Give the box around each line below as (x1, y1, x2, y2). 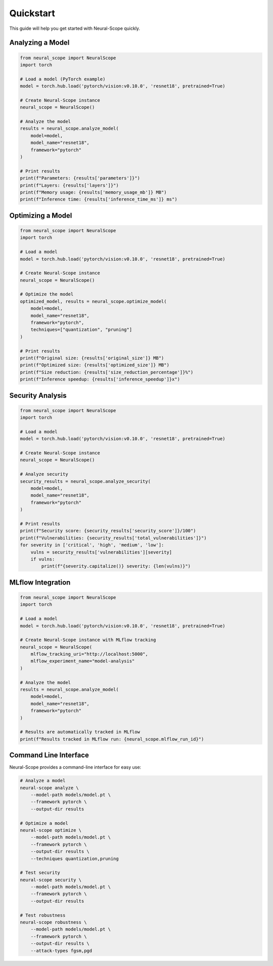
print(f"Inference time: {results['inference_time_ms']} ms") (20, 196, 177, 202)
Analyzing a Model (9, 38, 70, 47)
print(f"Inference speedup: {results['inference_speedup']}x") (20, 376, 180, 382)
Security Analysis (9, 391, 67, 400)
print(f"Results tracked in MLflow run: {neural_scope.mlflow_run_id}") (20, 736, 204, 742)
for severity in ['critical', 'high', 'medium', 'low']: (20, 542, 164, 548)
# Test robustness (20, 912, 66, 918)
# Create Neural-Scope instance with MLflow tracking (20, 637, 156, 643)
